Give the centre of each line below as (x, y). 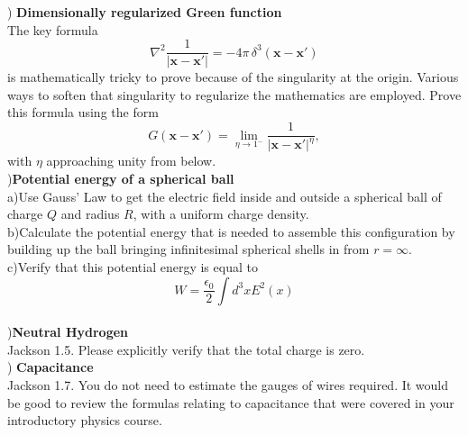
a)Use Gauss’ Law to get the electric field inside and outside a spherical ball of (225, 196)
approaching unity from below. (131, 161)
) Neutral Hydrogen (68, 332)
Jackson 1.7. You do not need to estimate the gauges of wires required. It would (228, 384)
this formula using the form (83, 112)
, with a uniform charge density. (221, 214)
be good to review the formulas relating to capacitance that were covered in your (231, 402)
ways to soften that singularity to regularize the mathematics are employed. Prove (234, 94)
